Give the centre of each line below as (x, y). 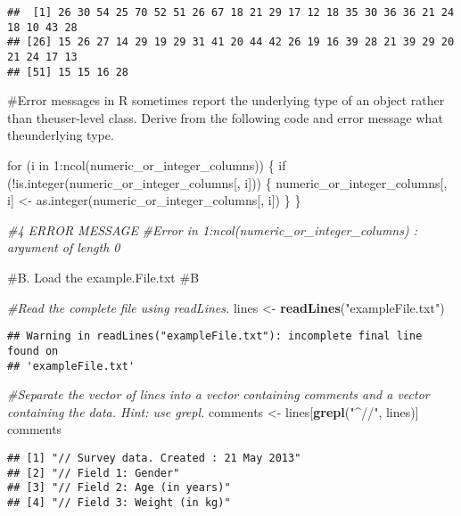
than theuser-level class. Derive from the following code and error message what (225, 117)
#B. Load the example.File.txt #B (103, 278)
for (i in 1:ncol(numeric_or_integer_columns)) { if (147, 165)
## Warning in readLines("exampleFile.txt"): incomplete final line (215, 336)
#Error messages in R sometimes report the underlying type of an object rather (226, 100)
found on (33, 351)
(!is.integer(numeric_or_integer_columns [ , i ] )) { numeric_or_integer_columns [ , (227, 182)
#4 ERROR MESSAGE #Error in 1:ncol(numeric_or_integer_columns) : (212, 229)
